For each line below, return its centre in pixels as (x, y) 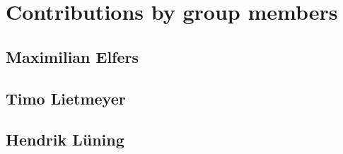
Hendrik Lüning (65, 140)
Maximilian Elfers (72, 56)
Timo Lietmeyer (66, 98)
